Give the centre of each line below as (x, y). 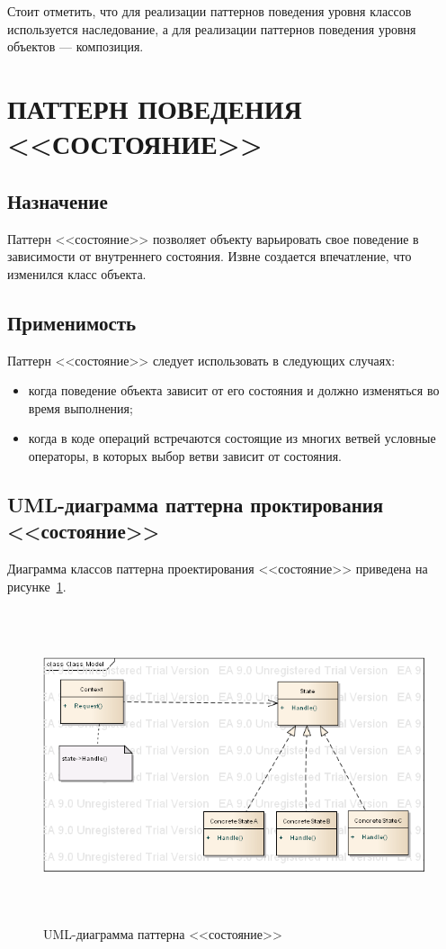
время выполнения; (80, 407)
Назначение (58, 200)
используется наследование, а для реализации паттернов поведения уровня (212, 28)
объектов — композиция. (76, 46)
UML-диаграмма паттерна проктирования (196, 504)
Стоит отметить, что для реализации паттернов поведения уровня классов (210, 11)
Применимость (72, 322)
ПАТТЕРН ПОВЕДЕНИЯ (155, 108)
